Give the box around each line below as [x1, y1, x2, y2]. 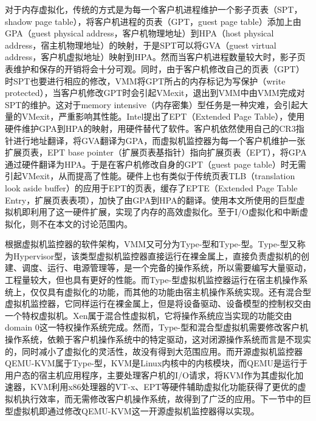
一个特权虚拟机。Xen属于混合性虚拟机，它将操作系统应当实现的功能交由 [5, 309, 292, 321]
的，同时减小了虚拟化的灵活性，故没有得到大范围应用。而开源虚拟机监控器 [5, 344, 303, 357]
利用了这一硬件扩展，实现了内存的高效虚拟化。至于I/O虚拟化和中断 [30, 205, 300, 218]
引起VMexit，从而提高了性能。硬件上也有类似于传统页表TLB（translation [5, 169, 295, 182]
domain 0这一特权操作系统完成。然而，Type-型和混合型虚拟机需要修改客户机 [5, 321, 308, 334]
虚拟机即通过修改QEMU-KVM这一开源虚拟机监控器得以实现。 [13, 404, 259, 417]
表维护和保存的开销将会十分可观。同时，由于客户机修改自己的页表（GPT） [5, 62, 304, 75]
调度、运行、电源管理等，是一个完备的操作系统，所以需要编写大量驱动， [21, 261, 311, 274]
